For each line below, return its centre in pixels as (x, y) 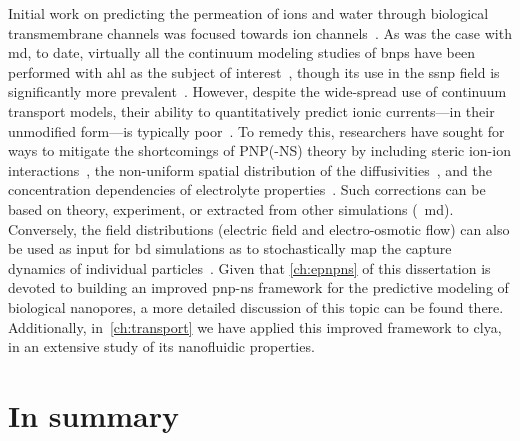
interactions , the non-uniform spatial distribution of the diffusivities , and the (250, 169)
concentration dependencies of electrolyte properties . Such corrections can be (247, 189)
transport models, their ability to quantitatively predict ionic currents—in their (251, 110)
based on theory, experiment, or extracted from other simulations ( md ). (231, 208)
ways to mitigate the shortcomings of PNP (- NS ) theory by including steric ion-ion (259, 150)
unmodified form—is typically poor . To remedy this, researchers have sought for (256, 130)
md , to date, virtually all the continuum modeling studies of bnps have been (241, 52)
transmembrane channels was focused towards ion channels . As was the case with (260, 32)
